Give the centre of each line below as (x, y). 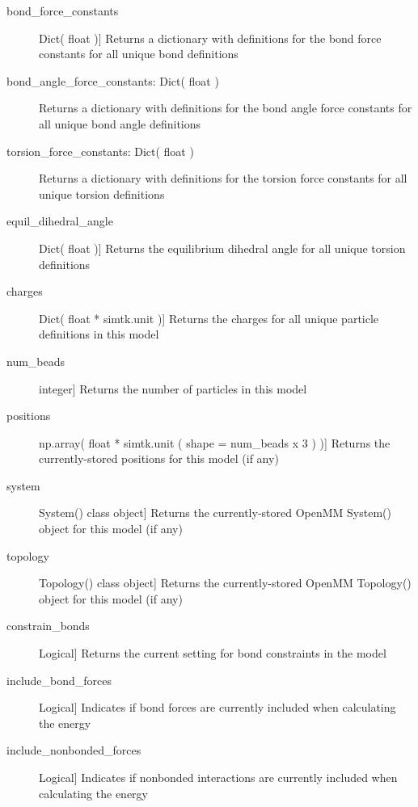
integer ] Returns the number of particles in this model (173, 388)
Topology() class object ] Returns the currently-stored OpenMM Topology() (225, 583)
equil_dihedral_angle (60, 221)
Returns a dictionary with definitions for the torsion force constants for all (223, 178)
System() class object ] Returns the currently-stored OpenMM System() (215, 513)
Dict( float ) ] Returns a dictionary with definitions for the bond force (210, 38)
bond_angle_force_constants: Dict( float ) (113, 80)
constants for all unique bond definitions (139, 54)
